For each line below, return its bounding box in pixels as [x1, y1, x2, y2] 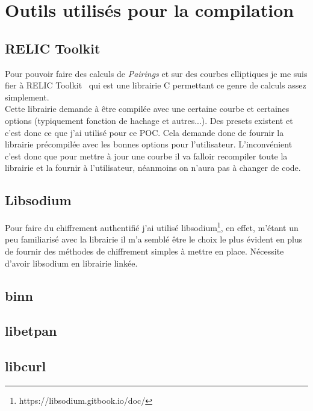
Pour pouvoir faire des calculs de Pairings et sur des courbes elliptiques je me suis [5, 67, 308, 79]
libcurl [5, 357, 46, 375]
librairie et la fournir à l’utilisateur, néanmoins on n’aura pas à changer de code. [5, 161, 301, 174]
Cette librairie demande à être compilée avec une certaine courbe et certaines [5, 102, 290, 115]
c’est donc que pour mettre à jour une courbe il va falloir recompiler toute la [5, 149, 288, 162]
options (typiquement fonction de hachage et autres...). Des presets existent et [5, 114, 293, 126]
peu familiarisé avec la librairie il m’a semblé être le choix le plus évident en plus [5, 233, 303, 246]
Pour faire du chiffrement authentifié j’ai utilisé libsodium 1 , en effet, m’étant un [5, 220, 299, 233]
